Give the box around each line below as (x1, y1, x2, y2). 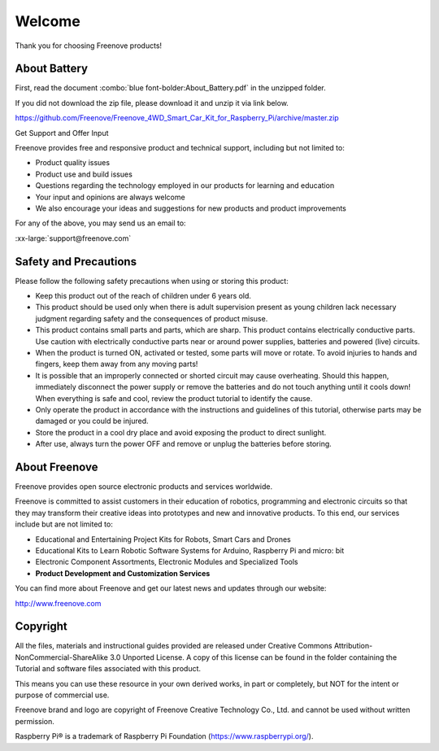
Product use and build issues (35, 169, 133, 179)
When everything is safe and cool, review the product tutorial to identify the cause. (35, 393, 313, 403)
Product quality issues (35, 158, 110, 168)
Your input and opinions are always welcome (35, 192, 186, 202)
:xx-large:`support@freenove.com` (15, 233, 132, 243)
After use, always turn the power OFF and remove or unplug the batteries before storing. (35, 439, 333, 449)
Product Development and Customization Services (35, 568, 211, 578)
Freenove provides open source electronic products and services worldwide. (15, 482, 272, 491)
